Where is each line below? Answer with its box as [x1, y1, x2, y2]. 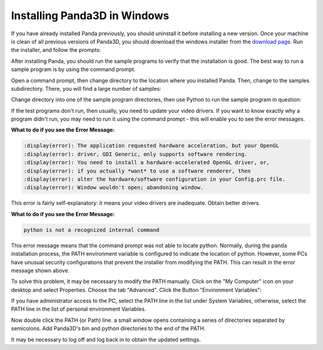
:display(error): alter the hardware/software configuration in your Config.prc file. [23, 176, 286, 182]
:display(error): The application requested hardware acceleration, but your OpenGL [23, 142, 279, 149]
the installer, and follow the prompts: [11, 47, 101, 54]
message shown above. [11, 266, 70, 274]
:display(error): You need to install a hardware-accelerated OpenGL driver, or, [23, 159, 270, 166]
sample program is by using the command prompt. [11, 66, 136, 73]
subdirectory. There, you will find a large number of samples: [11, 85, 161, 92]
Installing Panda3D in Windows [11, 9, 170, 22]
